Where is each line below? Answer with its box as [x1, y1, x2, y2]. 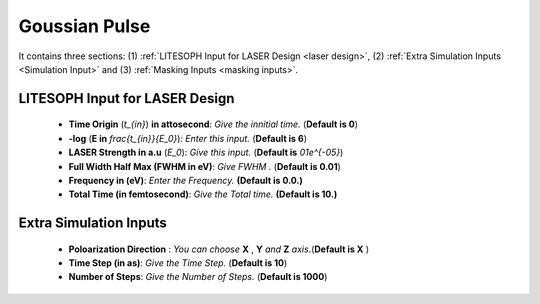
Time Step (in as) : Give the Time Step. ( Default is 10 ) [68, 257, 288, 269]
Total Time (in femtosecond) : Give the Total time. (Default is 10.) [68, 188, 338, 200]
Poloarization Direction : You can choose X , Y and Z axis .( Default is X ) [68, 243, 370, 255]
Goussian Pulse [18, 15, 151, 37]
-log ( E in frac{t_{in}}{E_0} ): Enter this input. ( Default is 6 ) [68, 132, 307, 144]
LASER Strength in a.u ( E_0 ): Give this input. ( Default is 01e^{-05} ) [68, 146, 344, 159]
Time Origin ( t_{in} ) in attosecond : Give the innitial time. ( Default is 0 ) [68, 118, 359, 130]
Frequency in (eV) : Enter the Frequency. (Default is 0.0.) [68, 174, 304, 186]
